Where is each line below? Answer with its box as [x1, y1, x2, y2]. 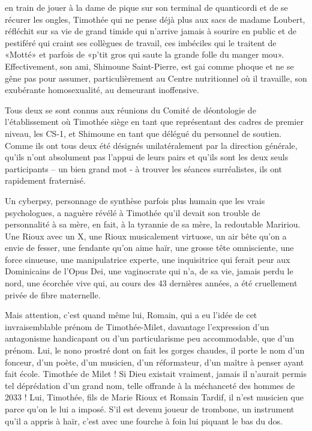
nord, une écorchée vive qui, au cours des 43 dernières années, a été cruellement [5, 277, 298, 289]
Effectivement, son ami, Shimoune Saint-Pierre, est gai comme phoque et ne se [5, 59, 294, 72]
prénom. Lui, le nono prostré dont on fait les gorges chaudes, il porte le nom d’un [5, 344, 305, 357]
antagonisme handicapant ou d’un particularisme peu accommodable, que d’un [5, 332, 295, 345]
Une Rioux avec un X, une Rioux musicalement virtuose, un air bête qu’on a [5, 229, 287, 242]
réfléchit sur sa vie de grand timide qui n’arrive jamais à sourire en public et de [5, 25, 296, 37]
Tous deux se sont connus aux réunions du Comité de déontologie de [5, 103, 256, 116]
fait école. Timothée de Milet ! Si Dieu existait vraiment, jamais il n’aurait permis [5, 367, 307, 380]
